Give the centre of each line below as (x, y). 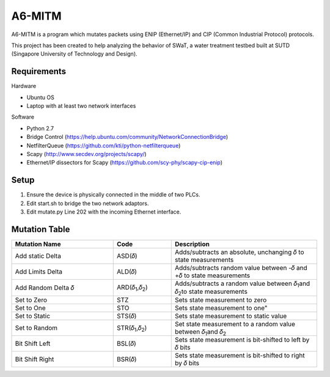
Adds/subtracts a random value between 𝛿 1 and (243, 284)
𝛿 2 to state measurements (211, 292)
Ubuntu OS (41, 97)
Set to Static (33, 316)
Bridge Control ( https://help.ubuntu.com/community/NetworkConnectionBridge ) (127, 137)
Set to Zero (31, 300)
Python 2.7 (40, 128)
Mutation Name (38, 244)
